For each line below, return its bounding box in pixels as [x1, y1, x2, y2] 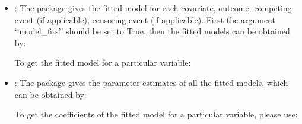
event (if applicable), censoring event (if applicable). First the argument [14, 13, 275, 26]
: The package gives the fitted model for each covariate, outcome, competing [14, 2, 292, 14]
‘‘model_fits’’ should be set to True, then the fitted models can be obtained [14, 25, 290, 37]
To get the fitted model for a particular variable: [14, 56, 191, 69]
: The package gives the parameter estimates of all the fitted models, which [14, 76, 288, 88]
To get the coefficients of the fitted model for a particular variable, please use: [14, 108, 298, 120]
